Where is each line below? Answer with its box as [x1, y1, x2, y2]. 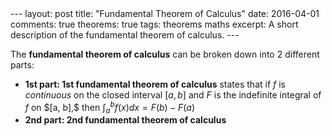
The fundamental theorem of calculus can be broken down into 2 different [10, 48, 320, 60]
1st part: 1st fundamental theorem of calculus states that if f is [24, 78, 286, 90]
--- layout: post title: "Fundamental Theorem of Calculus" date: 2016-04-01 [10, 8, 320, 19]
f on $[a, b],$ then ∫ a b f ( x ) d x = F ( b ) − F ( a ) [24, 100, 196, 116]
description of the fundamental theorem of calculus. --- [10, 29, 240, 41]
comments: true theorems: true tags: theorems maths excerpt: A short [10, 18, 299, 30]
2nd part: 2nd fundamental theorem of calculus [24, 114, 227, 126]
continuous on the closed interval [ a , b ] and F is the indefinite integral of [24, 89, 322, 101]
